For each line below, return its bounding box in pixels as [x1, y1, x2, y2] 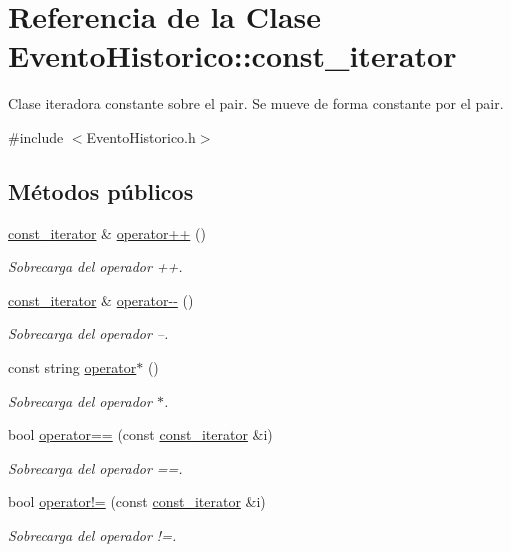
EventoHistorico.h [86, 126, 196, 147]
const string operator [8, 357, 137, 378]
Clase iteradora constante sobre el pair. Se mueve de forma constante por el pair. [8, 93, 504, 114]
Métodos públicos [8, 175, 194, 206]
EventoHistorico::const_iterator [8, 35, 457, 76]
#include [8, 126, 64, 147]
